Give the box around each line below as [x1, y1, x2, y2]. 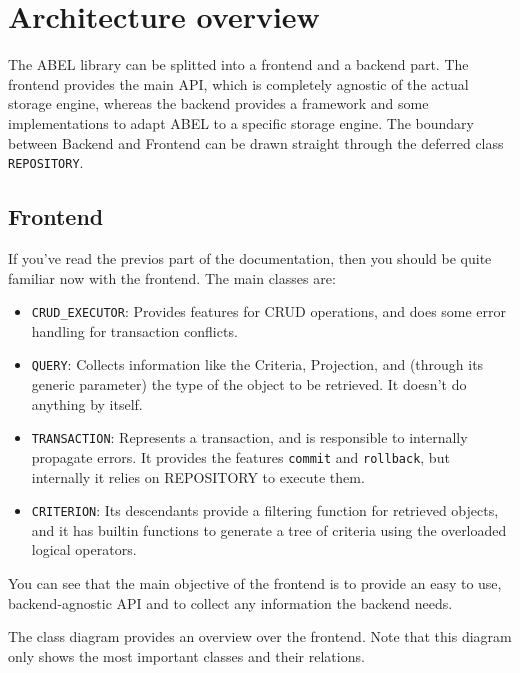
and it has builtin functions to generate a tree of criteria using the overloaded [31, 519, 507, 540]
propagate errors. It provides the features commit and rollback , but [31, 446, 450, 467]
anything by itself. [31, 393, 143, 414]
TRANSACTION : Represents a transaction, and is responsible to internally [31, 427, 468, 448]
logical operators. [31, 539, 137, 560]
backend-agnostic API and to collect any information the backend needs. [8, 592, 453, 613]
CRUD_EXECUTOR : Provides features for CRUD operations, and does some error [31, 301, 507, 322]
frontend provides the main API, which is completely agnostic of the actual [8, 73, 469, 94]
